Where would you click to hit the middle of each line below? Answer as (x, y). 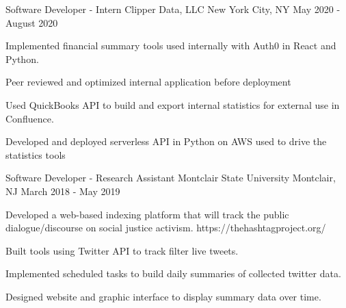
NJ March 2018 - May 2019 (63, 191)
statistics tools (36, 154)
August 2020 (32, 22)
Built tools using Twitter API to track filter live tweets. (122, 250)
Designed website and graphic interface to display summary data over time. (163, 296)
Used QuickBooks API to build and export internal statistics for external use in (173, 104)
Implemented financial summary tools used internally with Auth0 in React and (171, 46)
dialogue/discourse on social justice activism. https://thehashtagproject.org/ (166, 228)
